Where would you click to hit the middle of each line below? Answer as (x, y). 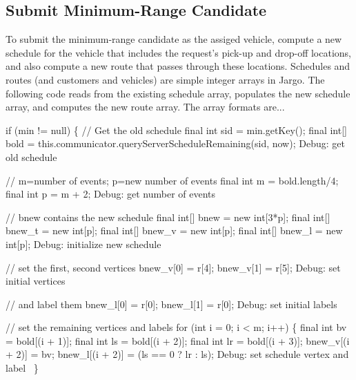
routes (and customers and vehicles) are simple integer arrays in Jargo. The (165, 79)
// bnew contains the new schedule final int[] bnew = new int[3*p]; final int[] (168, 217)
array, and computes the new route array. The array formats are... (145, 107)
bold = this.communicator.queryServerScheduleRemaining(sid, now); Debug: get (175, 143)
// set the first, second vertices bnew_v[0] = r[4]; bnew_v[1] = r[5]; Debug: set (173, 267)
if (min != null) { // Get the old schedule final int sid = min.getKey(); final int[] (176, 130)
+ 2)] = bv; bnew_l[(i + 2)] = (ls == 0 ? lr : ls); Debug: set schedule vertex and (177, 354)
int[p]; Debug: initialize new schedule (83, 244)
